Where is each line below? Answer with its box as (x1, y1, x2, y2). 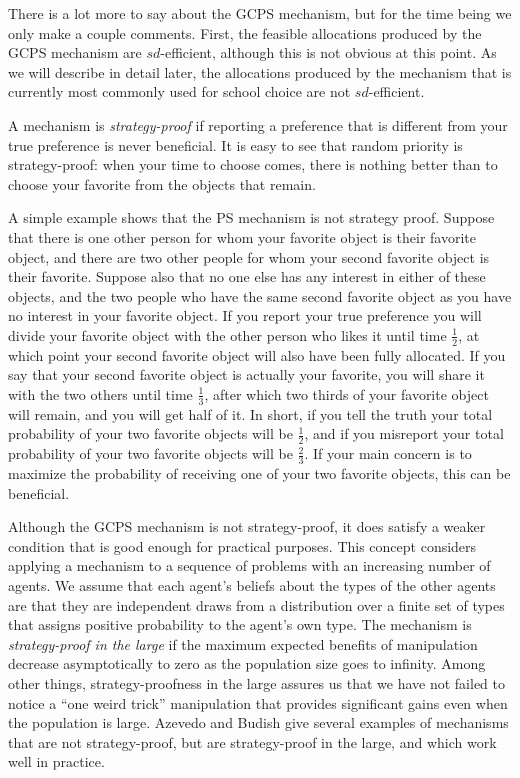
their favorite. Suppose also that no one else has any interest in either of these (8, 266, 486, 287)
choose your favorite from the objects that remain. (8, 173, 316, 194)
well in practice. (8, 751, 105, 772)
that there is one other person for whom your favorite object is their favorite (8, 226, 476, 247)
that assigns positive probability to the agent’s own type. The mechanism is (8, 614, 472, 635)
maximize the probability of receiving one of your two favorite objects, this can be (8, 463, 511, 483)
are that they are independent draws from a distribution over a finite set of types (8, 594, 505, 615)
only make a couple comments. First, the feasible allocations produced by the (8, 22, 482, 43)
